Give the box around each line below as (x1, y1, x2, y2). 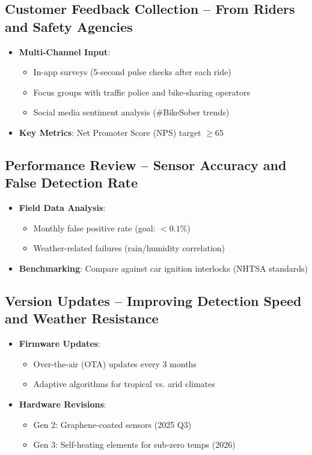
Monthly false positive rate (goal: (33, 221, 156, 234)
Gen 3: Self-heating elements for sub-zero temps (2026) (33, 438, 236, 451)
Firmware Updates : (19, 337, 100, 350)
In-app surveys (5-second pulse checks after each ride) (33, 66, 231, 78)
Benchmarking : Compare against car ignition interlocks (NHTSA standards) (19, 261, 308, 274)
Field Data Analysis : (19, 201, 106, 214)
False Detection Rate (5, 173, 138, 192)
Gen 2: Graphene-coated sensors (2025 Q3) (33, 418, 192, 430)
